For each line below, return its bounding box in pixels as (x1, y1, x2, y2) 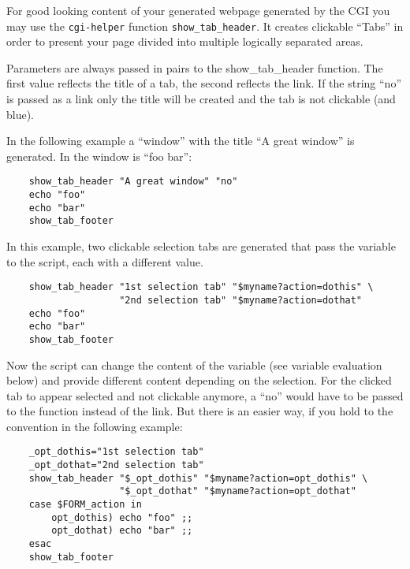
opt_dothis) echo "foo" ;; (51, 511, 193, 523)
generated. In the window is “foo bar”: (6, 147, 192, 164)
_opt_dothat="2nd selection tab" (28, 459, 204, 471)
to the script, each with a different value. (6, 253, 203, 270)
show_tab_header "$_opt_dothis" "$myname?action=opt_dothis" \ (28, 472, 368, 484)
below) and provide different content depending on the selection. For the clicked (6, 372, 392, 389)
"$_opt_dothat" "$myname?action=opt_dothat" (119, 485, 356, 497)
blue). (6, 106, 35, 122)
